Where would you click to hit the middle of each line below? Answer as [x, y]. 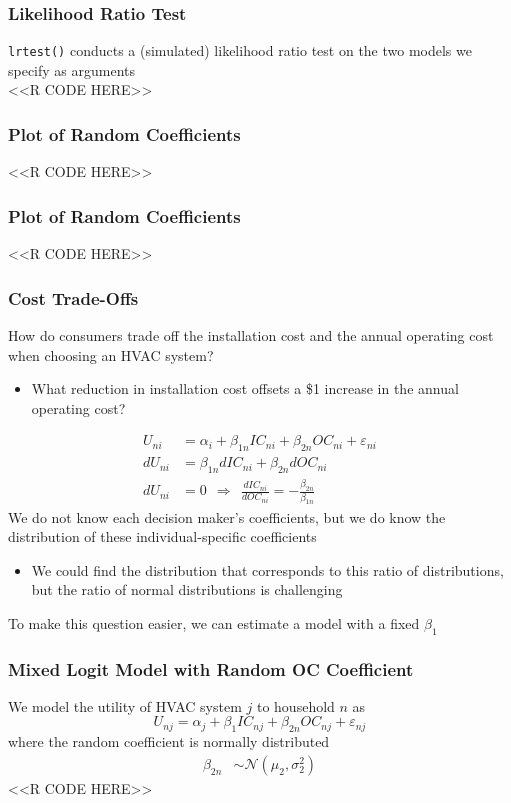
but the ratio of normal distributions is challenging [187, 589]
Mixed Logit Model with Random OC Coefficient [211, 668]
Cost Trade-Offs [73, 297]
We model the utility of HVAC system [125, 705]
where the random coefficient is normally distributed [169, 741]
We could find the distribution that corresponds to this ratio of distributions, [267, 569]
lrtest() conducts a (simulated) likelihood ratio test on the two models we [240, 50]
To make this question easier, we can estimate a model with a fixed [214, 622]
